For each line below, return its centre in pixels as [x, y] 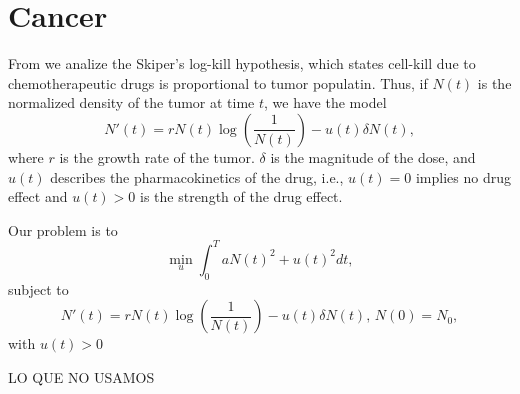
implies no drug [463, 176]
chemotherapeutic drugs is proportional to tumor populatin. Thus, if [218, 82]
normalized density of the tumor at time [131, 102]
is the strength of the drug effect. [241, 196]
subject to [38, 288]
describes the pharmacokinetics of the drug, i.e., [197, 176]
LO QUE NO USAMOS [81, 376]
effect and [38, 196]
